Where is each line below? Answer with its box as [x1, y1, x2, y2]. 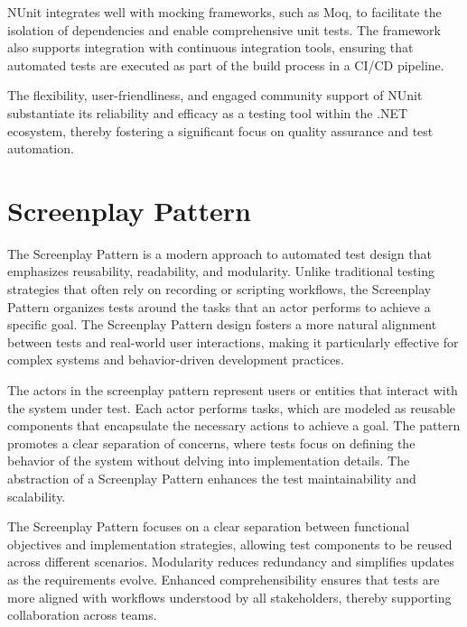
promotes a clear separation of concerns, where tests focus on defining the [7, 433, 416, 452]
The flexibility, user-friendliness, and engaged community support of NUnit [7, 86, 423, 105]
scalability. [7, 486, 66, 505]
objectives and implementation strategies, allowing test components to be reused [7, 534, 453, 553]
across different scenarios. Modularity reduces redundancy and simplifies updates [7, 552, 454, 571]
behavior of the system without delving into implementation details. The [7, 451, 410, 470]
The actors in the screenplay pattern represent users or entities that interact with [7, 381, 458, 400]
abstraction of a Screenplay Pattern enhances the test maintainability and [7, 469, 416, 487]
